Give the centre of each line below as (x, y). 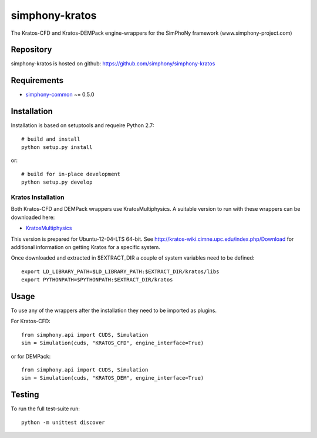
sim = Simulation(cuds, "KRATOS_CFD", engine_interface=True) (113, 343)
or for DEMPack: (31, 356)
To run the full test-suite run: (45, 409)
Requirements (37, 80)
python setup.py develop (57, 182)
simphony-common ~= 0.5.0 (60, 95)
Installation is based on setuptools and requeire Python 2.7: (82, 125)
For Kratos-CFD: (31, 321)
